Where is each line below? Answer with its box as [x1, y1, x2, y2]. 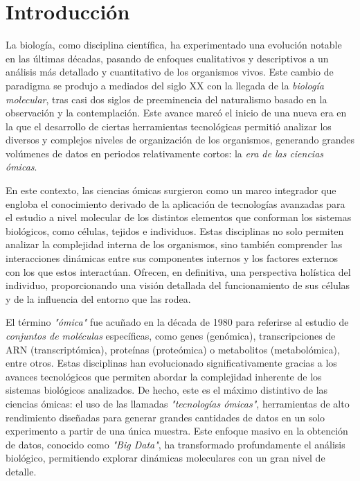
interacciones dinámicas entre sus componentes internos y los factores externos [6, 251, 338, 265]
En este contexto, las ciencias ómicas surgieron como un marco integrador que [6, 183, 336, 198]
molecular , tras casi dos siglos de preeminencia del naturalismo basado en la [6, 91, 327, 106]
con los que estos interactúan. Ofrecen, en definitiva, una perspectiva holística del [6, 264, 351, 279]
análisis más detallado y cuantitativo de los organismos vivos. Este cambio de [6, 64, 334, 79]
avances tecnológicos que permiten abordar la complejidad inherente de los [6, 369, 322, 383]
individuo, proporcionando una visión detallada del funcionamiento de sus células [6, 278, 350, 292]
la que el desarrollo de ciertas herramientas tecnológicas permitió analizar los [6, 119, 332, 133]
